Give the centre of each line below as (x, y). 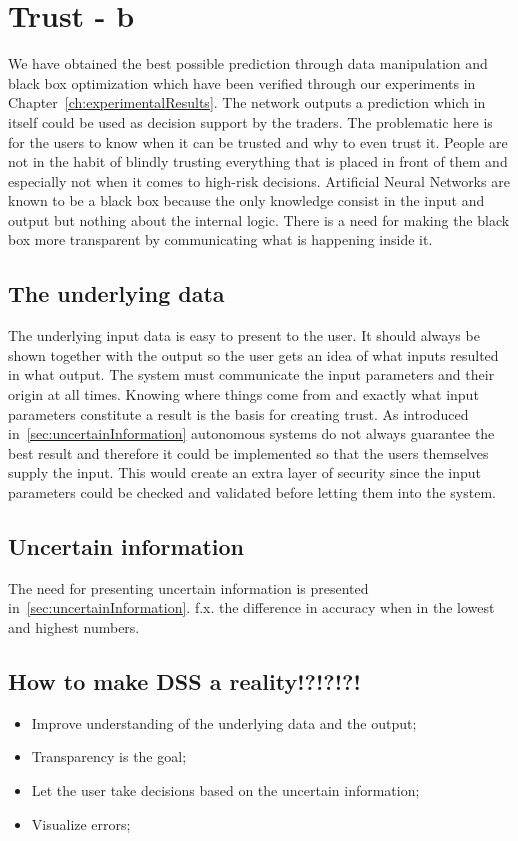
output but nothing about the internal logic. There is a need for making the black (259, 219)
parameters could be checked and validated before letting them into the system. (252, 492)
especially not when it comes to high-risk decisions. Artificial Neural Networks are (259, 180)
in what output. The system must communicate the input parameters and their (251, 374)
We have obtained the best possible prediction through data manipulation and (248, 63)
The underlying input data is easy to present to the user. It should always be (244, 335)
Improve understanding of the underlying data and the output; (224, 722)
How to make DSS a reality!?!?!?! (184, 680)
